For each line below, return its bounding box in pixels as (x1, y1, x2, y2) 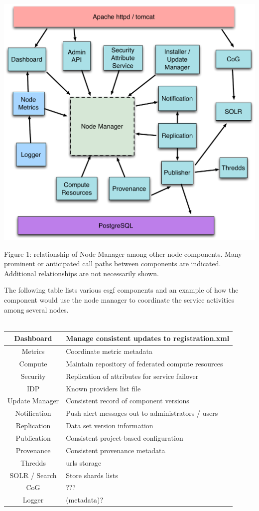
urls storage (66, 457, 102, 468)
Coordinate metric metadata (66, 346, 153, 356)
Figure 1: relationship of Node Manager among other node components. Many (4, 248, 242, 259)
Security (20, 370, 46, 381)
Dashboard (14, 333, 52, 343)
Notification (15, 408, 51, 418)
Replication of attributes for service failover (66, 370, 199, 381)
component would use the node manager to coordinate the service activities (4, 294, 234, 305)
